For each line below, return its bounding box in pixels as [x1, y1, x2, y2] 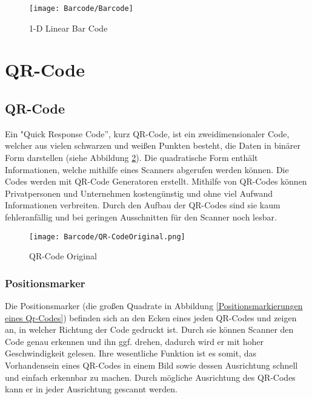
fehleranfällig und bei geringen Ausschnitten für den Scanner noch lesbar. [5, 210, 277, 223]
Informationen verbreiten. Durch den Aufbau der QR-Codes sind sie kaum [5, 199, 280, 211]
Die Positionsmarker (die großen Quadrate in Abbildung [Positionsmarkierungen [5, 299, 303, 312]
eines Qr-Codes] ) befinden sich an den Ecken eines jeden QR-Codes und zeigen [5, 311, 297, 324]
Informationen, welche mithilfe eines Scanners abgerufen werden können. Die [5, 163, 289, 176]
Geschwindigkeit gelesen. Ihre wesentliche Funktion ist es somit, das [5, 347, 256, 360]
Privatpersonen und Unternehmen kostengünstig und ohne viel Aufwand [5, 186, 273, 199]
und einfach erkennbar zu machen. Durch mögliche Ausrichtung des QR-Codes [5, 370, 296, 383]
